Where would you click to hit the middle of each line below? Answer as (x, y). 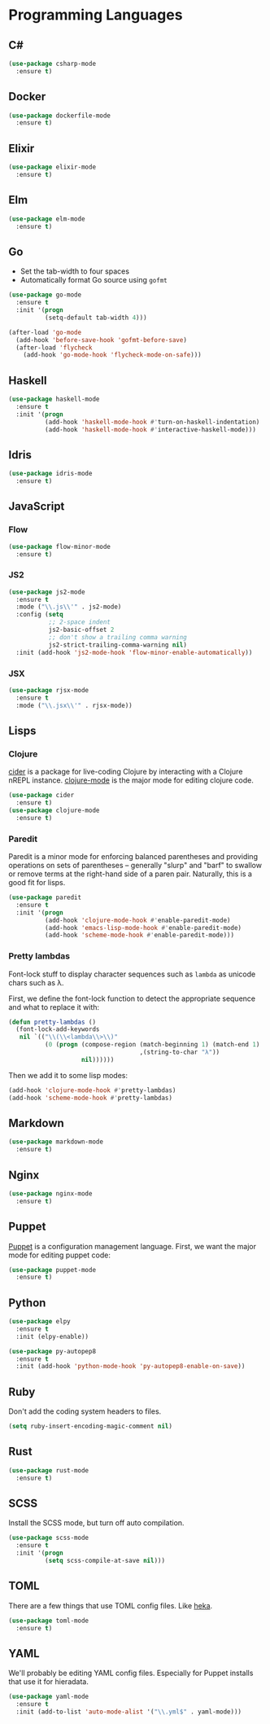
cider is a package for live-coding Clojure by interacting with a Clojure (126, 772)
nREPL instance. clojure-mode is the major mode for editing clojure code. (131, 780)
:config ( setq (39, 615)
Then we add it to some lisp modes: (68, 1075)
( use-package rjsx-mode (49, 690)
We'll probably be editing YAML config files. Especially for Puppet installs (131, 1673)
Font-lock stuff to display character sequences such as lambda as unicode (132, 974)
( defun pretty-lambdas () (52, 1022)
